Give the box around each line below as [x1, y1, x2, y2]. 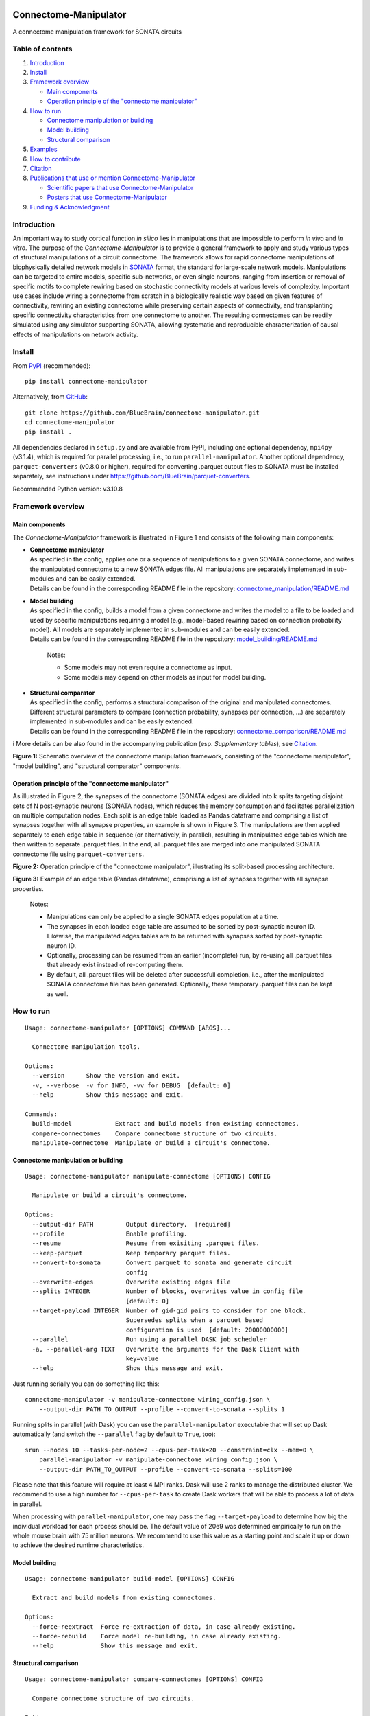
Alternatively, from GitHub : [12, 393, 88, 401]
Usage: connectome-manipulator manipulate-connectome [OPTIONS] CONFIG [25, 1172, 271, 1180]
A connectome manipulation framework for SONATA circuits [12, 27, 182, 36]
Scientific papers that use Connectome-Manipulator [47, 183, 194, 192]
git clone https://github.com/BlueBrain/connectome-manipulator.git [25, 408, 260, 417]
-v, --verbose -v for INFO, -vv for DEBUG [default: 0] [32, 1081, 231, 1089]
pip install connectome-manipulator [25, 378, 148, 386]
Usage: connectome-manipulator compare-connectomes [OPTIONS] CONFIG [25, 1675, 264, 1683]
